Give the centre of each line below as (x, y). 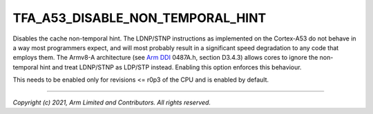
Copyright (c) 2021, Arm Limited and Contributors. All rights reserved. (112, 102)
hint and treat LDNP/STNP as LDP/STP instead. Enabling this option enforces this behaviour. (171, 67)
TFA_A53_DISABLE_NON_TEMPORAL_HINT (140, 18)
